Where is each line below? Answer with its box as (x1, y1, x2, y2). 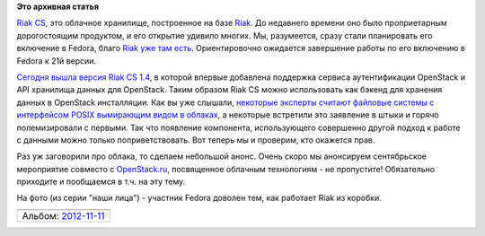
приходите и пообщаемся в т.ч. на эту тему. (16, 176, 186, 188)
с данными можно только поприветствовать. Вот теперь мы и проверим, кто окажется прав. (16, 135, 375, 145)
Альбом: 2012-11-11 (22, 209, 105, 222)
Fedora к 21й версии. (16, 55, 97, 66)
